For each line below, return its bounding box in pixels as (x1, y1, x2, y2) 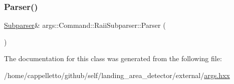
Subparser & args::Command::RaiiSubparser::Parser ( (4, 20, 166, 30)
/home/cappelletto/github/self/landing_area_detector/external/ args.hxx (4, 70, 230, 80)
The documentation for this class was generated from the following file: (4, 53, 222, 64)
